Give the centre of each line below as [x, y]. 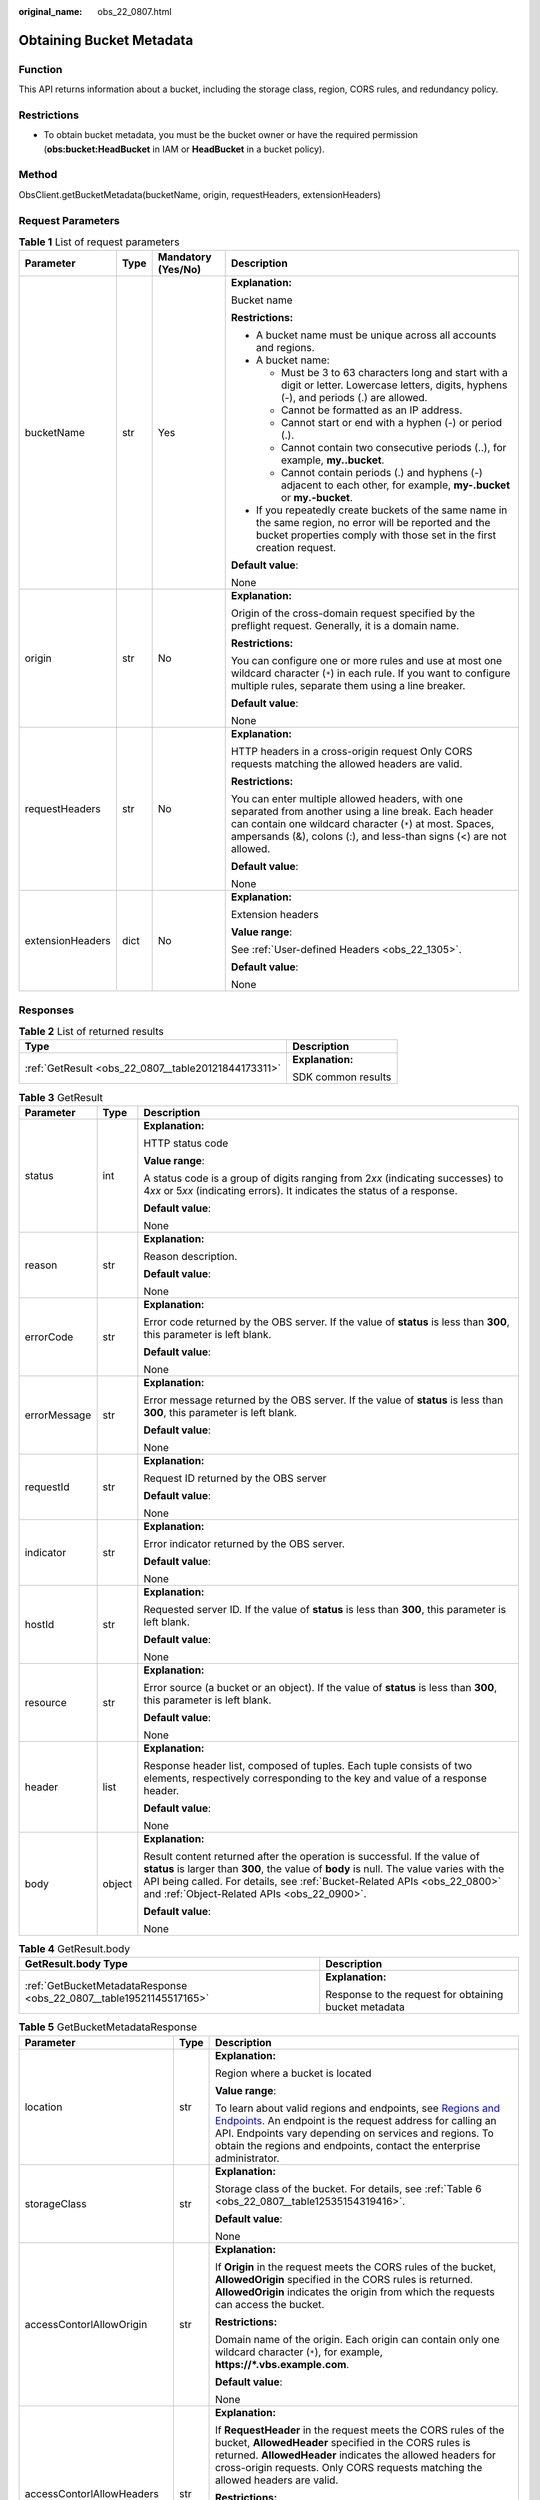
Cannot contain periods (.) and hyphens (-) [382, 473]
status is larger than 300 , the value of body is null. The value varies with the [324, 1868]
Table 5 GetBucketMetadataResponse [108, 2027]
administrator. [247, 2158]
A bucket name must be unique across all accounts [376, 335]
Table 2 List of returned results [91, 1032]
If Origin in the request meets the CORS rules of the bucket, [356, 2267]
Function [40, 69]
